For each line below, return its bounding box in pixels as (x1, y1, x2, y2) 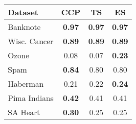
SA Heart (8, 106, 40, 118)
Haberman (8, 78, 44, 89)
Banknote (8, 21, 41, 32)
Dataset (8, 6, 39, 18)
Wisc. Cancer (8, 35, 54, 47)
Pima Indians (8, 92, 54, 103)
